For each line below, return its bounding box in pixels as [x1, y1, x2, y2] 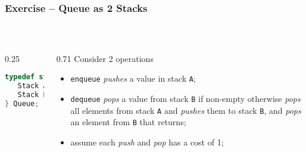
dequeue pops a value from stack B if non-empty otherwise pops [70, 92, 301, 105]
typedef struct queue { [5, 73, 99, 82]
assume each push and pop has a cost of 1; [70, 136, 224, 148]
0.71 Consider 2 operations [56, 52, 154, 64]
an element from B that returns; [70, 116, 186, 128]
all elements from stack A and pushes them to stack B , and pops [70, 104, 301, 116]
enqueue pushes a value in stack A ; [70, 72, 196, 85]
